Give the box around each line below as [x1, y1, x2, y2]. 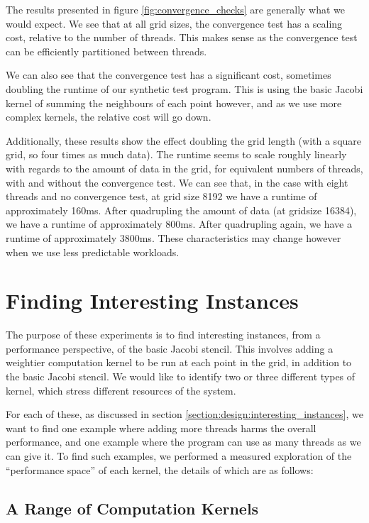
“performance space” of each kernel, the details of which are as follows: [6, 462, 314, 477]
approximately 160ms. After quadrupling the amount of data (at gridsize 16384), [6, 202, 357, 217]
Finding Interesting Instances [6, 286, 299, 315]
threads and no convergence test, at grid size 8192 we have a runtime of [6, 189, 317, 204]
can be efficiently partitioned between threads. [6, 43, 207, 58]
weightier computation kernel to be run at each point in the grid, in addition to [6, 355, 352, 370]
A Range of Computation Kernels [6, 497, 259, 519]
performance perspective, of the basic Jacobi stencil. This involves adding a [6, 341, 334, 356]
